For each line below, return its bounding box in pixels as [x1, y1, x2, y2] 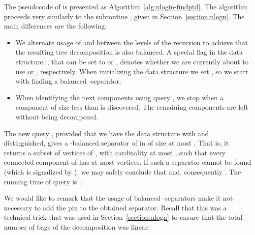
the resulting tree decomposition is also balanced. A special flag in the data [15, 47, 243, 57]
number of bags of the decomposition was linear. [4, 221, 150, 232]
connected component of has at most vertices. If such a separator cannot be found [4, 157, 252, 167]
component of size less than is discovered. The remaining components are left [15, 102, 249, 112]
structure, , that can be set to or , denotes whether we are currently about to [15, 56, 249, 66]
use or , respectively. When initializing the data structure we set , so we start [15, 66, 249, 76]
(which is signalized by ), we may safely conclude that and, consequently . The [4, 166, 241, 176]
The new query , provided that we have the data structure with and [4, 128, 209, 138]
